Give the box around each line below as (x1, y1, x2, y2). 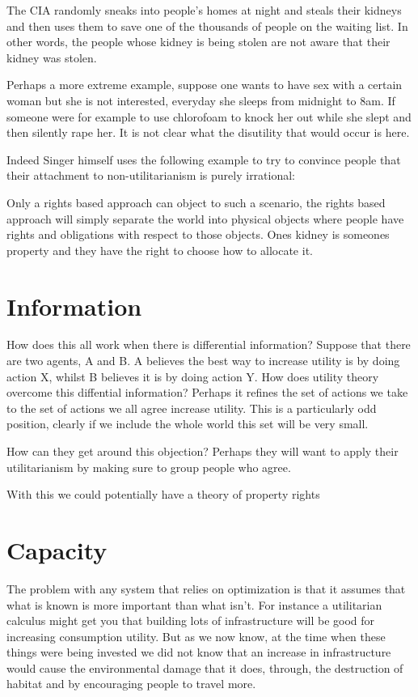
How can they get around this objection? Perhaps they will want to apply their (6, 443, 399, 459)
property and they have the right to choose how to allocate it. (6, 241, 313, 258)
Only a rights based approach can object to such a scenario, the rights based (6, 193, 386, 210)
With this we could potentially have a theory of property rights (6, 486, 320, 503)
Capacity (6, 533, 108, 566)
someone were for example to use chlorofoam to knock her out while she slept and (6, 108, 412, 125)
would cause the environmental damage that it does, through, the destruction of (6, 659, 403, 676)
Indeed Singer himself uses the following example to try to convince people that (6, 151, 401, 168)
